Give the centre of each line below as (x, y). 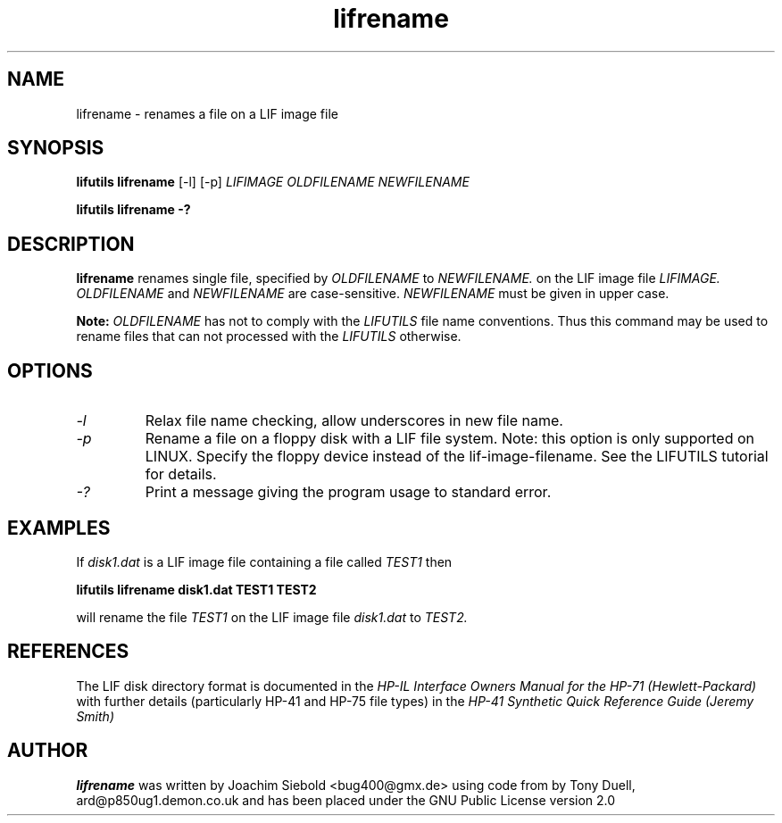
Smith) (95, 716)
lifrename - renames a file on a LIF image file (207, 113)
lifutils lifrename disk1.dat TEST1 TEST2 (196, 589)
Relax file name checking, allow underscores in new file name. (354, 421)
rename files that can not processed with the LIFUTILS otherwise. (269, 337)
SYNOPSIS (56, 148)
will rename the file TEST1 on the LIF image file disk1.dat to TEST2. (272, 617)
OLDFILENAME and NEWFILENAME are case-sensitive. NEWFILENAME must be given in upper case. (373, 294)
